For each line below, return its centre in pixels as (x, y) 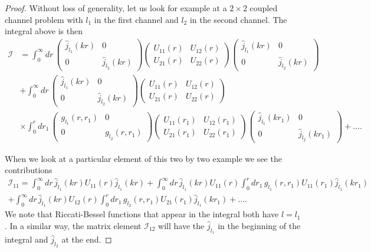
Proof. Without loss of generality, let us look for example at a (116, 8)
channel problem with (44, 19)
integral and (27, 239)
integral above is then (44, 31)
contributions (29, 170)
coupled (264, 8)
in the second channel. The (238, 19)
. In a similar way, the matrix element (73, 226)
